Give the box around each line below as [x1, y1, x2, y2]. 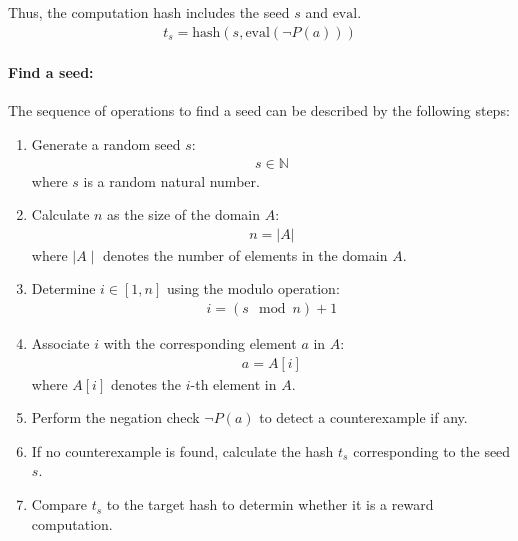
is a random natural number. [83, 170, 260, 191]
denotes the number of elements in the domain [103, 244, 388, 265]
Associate [31, 333, 90, 354]
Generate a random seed [31, 134, 181, 155]
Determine [31, 278, 96, 299]
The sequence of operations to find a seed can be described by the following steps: [8, 100, 510, 121]
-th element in [190, 373, 277, 394]
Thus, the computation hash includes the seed [8, 2, 290, 22]
